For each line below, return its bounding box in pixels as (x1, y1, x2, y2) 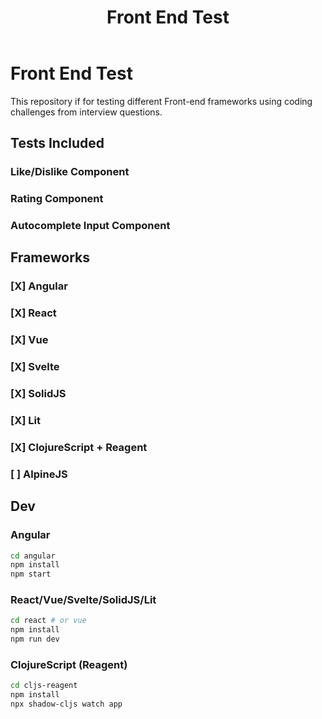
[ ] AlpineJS (10, 467, 68, 481)
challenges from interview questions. (10, 106, 163, 118)
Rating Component (10, 192, 104, 206)
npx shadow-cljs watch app (10, 699, 123, 710)
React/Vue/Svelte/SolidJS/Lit (10, 593, 157, 607)
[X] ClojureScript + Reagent (10, 440, 148, 454)
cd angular (10, 551, 56, 561)
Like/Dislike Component (10, 165, 130, 179)
